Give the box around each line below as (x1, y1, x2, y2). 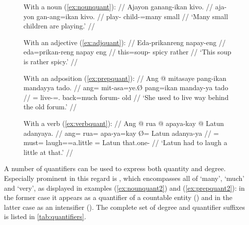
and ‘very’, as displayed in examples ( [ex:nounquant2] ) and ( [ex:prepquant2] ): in (4, 182, 245, 193)
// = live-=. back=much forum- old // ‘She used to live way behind (24, 92, 229, 102)
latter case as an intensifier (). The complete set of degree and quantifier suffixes (4, 201, 245, 212)
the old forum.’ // (24, 101, 77, 112)
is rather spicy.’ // (24, 56, 78, 66)
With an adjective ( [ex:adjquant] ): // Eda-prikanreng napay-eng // (24, 37, 226, 47)
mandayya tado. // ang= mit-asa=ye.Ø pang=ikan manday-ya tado (24, 82, 228, 93)
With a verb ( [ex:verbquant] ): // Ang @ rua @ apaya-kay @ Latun (24, 118, 224, 128)
